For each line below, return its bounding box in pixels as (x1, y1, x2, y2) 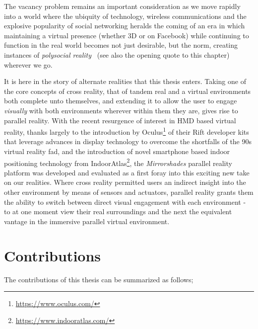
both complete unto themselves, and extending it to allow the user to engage (4, 95, 237, 106)
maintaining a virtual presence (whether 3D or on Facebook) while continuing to (4, 30, 249, 40)
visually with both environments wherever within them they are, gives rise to (4, 105, 238, 115)
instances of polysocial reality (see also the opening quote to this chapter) (4, 49, 230, 60)
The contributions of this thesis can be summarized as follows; (4, 274, 193, 284)
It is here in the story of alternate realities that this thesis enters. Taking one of (4, 76, 246, 86)
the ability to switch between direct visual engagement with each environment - (4, 196, 246, 207)
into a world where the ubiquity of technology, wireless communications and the (4, 10, 247, 21)
